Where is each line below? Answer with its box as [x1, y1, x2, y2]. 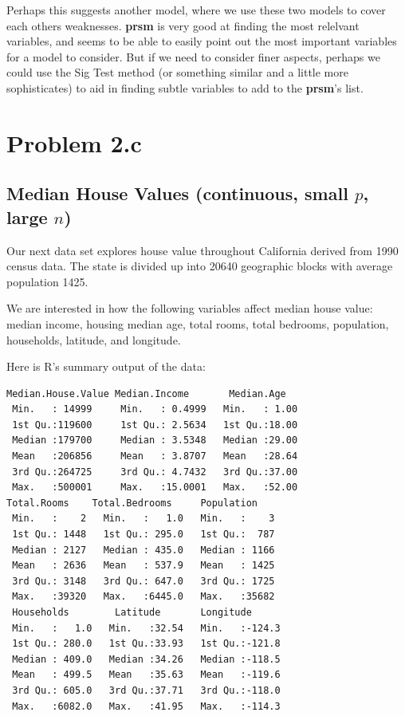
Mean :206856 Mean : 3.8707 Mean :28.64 [12, 450, 298, 462]
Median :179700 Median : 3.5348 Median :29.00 [12, 435, 298, 447]
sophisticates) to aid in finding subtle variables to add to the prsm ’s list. [6, 79, 364, 96]
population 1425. [6, 273, 88, 289]
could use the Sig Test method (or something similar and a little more [6, 64, 348, 81]
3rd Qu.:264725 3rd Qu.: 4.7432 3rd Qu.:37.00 [12, 466, 298, 478]
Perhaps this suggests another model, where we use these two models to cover [6, 2, 386, 18]
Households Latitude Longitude [12, 607, 252, 618]
